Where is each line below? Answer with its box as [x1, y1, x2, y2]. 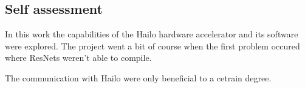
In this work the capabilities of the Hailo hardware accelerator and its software [5, 28, 298, 40]
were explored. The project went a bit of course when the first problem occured [5, 39, 300, 52]
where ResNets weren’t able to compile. [5, 51, 152, 64]
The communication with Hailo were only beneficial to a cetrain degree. [5, 71, 272, 84]
